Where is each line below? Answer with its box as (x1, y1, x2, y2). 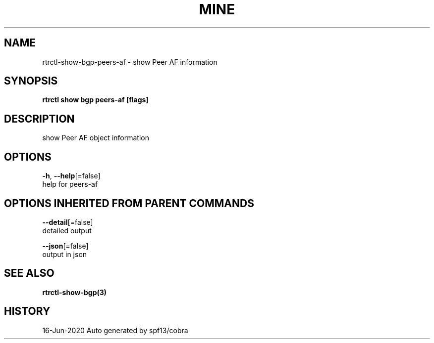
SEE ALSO (4, 267, 54, 280)
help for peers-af (42, 180, 98, 189)
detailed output (42, 226, 92, 235)
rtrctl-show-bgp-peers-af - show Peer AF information (42, 57, 217, 66)
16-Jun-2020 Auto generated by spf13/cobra (42, 326, 188, 335)
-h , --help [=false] (42, 171, 101, 180)
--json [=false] (42, 241, 89, 250)
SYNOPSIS (4, 75, 58, 87)
